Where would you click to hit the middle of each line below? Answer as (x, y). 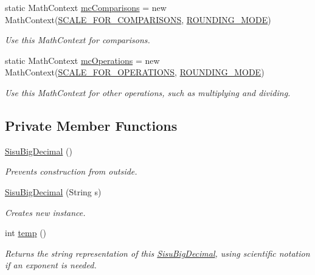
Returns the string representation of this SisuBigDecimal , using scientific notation (157, 253)
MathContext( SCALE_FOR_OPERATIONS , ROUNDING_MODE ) (135, 72)
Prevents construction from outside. (71, 171)
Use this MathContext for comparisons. (78, 40)
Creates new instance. (45, 212)
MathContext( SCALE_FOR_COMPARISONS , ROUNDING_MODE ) (138, 19)
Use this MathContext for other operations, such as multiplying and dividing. (148, 92)
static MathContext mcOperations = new (82, 60)
